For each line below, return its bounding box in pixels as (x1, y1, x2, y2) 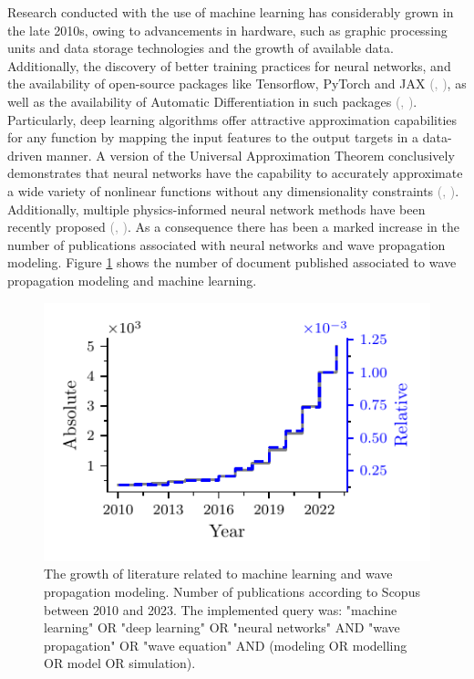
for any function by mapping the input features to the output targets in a (7, 128, 419, 147)
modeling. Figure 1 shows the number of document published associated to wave (7, 253, 457, 272)
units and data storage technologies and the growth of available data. (7, 38, 394, 57)
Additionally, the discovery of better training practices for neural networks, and (7, 56, 451, 75)
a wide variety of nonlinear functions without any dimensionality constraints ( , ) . (7, 181, 459, 200)
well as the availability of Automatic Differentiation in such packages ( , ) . (7, 91, 417, 110)
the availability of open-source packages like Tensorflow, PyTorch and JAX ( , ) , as (7, 74, 467, 93)
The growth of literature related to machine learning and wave (44, 564, 393, 583)
